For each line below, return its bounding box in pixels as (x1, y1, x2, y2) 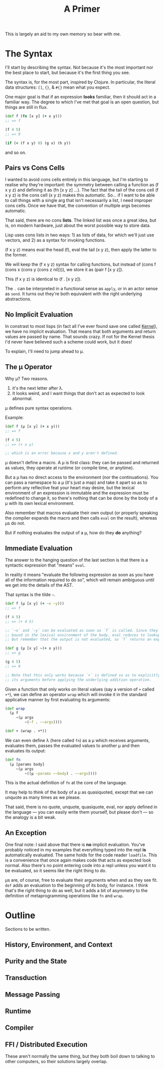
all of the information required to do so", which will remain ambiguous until (5, 577, 155, 583)
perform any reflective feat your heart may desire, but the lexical (5, 485, 135, 491)
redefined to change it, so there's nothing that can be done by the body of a (5, 495, 158, 501)
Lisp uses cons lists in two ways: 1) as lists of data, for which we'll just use (5, 232, 155, 238)
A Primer (63, 3, 101, 15)
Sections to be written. (5, 926, 51, 932)
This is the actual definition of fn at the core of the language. (5, 780, 127, 786)
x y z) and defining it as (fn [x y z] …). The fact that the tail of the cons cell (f (5, 187, 159, 193)
